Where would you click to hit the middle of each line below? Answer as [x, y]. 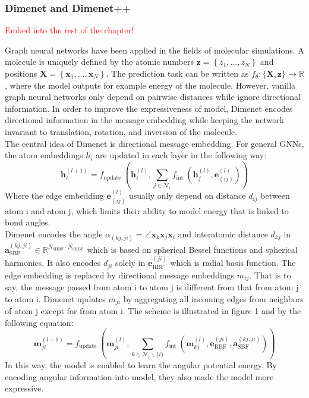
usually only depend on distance [187, 195]
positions [21, 73]
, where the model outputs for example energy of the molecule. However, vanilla [150, 85]
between [275, 195]
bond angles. [28, 222]
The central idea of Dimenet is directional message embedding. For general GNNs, [154, 143]
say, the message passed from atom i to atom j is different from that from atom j [152, 287]
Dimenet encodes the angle [54, 234]
